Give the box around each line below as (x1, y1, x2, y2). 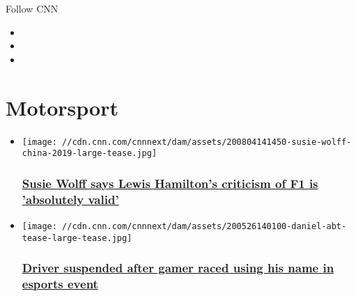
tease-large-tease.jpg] (22, 233, 132, 243)
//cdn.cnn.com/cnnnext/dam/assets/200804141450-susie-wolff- (62, 137, 352, 147)
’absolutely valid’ (22, 190, 119, 208)
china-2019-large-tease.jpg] (22, 148, 157, 159)
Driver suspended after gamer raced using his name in (22, 259, 334, 276)
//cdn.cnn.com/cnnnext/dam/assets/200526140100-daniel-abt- (62, 221, 347, 231)
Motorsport (6, 93, 118, 121)
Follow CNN (6, 1, 59, 15)
